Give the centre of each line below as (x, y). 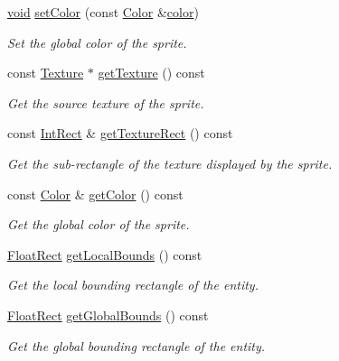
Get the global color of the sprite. (99, 224)
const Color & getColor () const (95, 194)
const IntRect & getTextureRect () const (120, 133)
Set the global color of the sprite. (97, 42)
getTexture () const (151, 73)
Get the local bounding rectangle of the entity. (133, 285)
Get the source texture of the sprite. (106, 102)
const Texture (46, 73)
